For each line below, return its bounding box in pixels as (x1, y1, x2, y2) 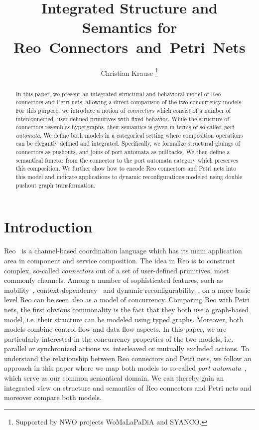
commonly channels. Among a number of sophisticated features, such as (4, 275, 223, 285)
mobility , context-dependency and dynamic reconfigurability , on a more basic (4, 284, 251, 295)
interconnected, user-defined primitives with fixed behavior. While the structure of (15, 114, 229, 123)
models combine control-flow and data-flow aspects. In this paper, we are (4, 324, 227, 334)
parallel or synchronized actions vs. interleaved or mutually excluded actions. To (4, 343, 249, 354)
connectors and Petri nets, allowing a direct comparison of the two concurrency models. (15, 98, 243, 106)
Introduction (4, 216, 93, 237)
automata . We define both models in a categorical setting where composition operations (15, 131, 243, 139)
